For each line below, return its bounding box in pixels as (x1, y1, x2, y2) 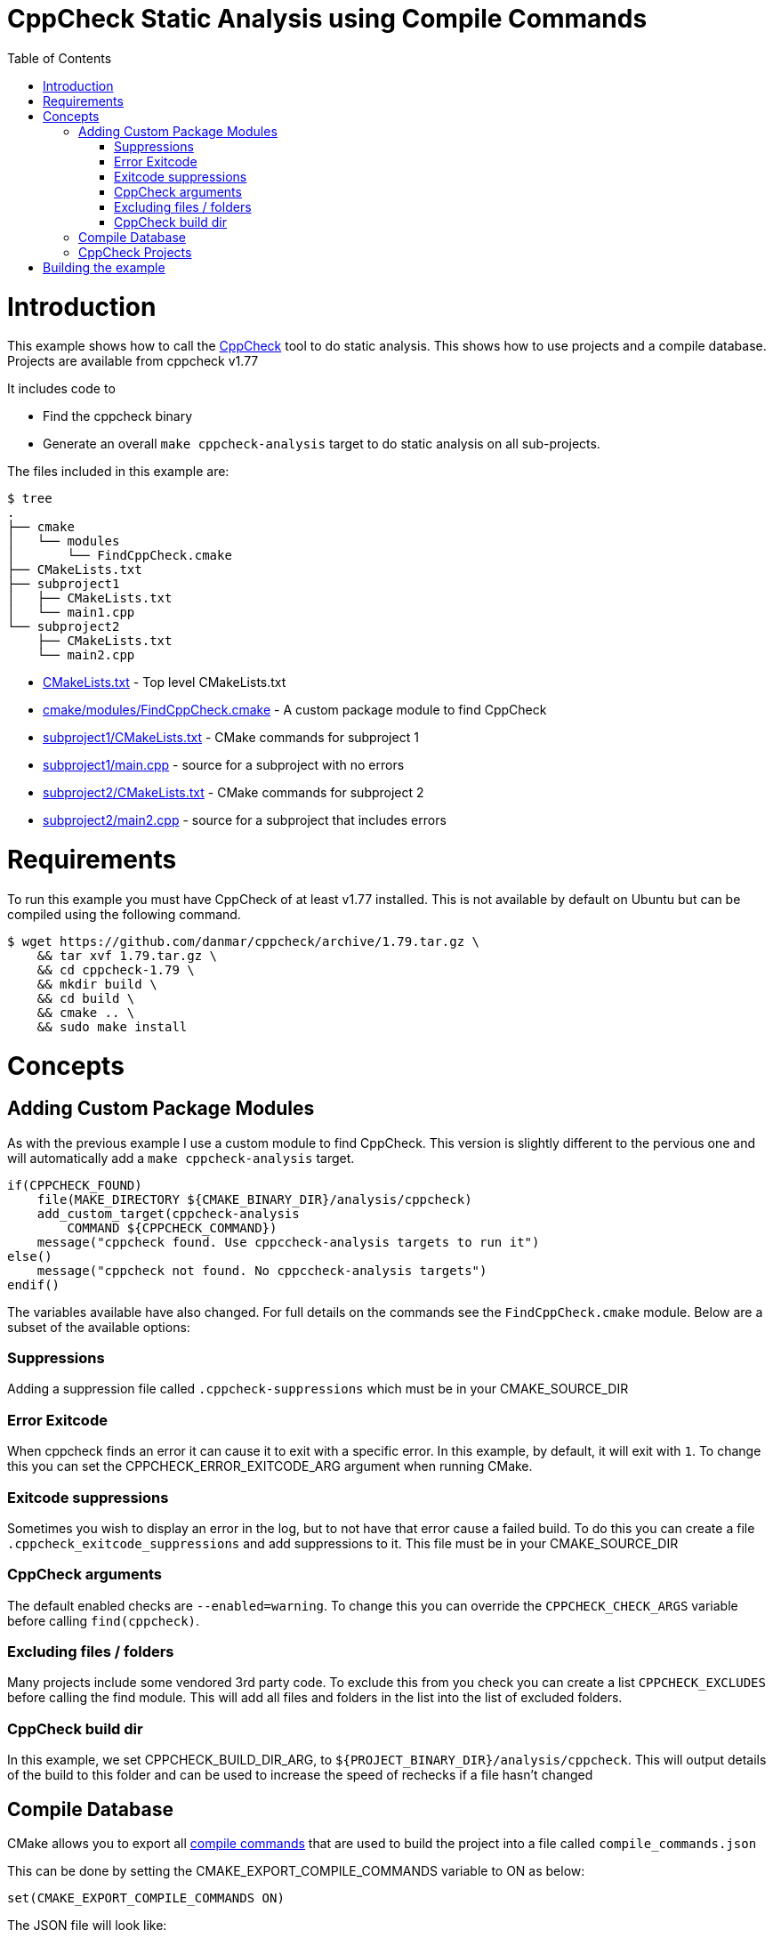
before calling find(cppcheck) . (7, 1612, 200, 1628)
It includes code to (7, 381, 116, 397)
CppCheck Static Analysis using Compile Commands (7, 4, 648, 34)
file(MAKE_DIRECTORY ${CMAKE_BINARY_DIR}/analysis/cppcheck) (36, 1191, 472, 1207)
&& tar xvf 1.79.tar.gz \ (36, 948, 218, 963)
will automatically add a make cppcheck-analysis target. (7, 1150, 355, 1166)
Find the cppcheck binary (43, 408, 193, 424)
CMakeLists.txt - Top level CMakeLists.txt (43, 674, 286, 690)
